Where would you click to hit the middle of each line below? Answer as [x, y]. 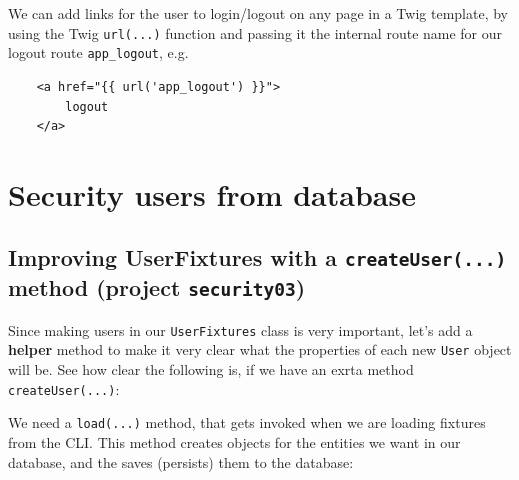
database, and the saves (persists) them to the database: [181, 461]
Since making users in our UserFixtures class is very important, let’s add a [240, 329]
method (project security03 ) [157, 287]
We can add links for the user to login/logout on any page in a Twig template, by [258, 13]
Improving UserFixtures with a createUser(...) [257, 257]
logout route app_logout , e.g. [98, 52]
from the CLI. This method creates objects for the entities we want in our [234, 442]
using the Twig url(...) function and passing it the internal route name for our [255, 32]
